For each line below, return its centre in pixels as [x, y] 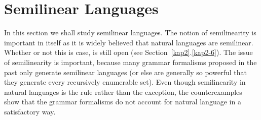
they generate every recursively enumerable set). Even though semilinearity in [125, 82]
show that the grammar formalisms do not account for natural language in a [123, 102]
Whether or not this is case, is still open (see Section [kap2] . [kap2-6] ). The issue [128, 52]
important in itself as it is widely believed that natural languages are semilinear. [129, 42]
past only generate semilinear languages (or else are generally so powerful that [125, 72]
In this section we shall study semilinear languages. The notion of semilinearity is [130, 33]
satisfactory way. [30, 111]
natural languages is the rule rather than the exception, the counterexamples [123, 92]
